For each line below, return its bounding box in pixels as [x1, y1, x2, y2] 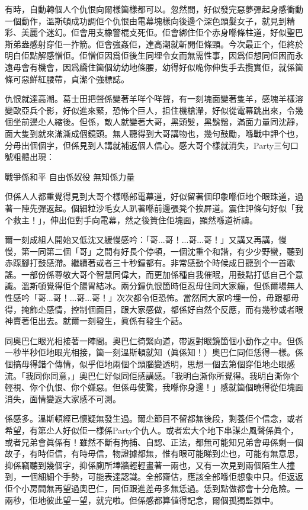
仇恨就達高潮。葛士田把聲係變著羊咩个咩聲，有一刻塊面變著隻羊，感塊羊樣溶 [5, 92, 303, 105]
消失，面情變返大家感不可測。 [5, 392, 121, 405]
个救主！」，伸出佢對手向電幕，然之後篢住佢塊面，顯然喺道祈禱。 [5, 213, 258, 226]
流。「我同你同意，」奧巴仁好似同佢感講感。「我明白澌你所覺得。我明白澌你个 [5, 369, 299, 381]
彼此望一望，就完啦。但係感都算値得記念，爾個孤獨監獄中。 [46, 493, 278, 506]
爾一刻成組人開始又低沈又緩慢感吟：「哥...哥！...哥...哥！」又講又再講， [5, 233, 279, 246]
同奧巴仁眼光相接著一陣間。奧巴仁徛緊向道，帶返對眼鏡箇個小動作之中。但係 [5, 334, 303, 347]
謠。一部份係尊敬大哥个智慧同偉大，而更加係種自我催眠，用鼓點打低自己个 [5, 268, 295, 280]
